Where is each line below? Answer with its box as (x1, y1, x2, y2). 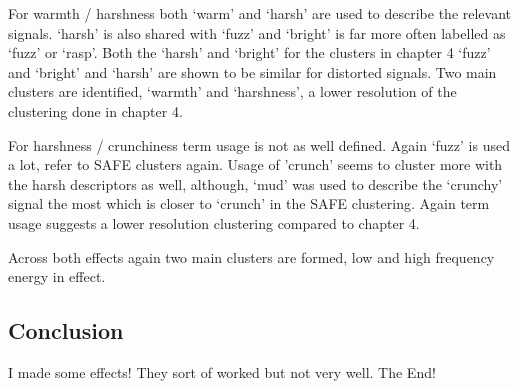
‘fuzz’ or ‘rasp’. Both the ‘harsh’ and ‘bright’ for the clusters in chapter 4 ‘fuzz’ (8, 42, 491, 63)
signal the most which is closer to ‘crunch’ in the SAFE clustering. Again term (8, 193, 490, 214)
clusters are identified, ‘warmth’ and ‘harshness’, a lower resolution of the (8, 81, 457, 102)
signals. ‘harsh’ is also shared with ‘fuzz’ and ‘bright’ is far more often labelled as (8, 22, 506, 43)
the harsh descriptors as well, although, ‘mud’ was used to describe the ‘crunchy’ (8, 173, 503, 194)
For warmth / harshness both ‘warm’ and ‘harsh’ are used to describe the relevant (8, 3, 512, 23)
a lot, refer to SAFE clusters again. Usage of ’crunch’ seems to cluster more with (8, 154, 503, 175)
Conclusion (8, 315, 124, 346)
